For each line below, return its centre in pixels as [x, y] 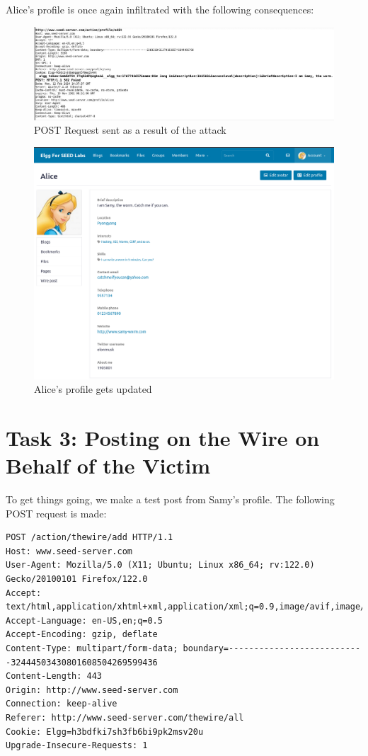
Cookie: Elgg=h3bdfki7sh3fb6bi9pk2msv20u [105, 732]
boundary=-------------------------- [272, 648]
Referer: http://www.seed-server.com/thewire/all [125, 717]
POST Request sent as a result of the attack [130, 130]
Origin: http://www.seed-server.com [92, 690]
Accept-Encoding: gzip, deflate [82, 635]
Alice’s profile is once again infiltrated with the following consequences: [160, 9]
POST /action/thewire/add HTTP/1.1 [90, 538]
